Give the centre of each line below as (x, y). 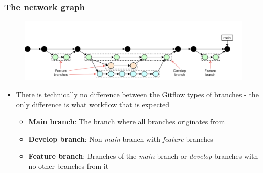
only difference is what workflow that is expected (93, 104)
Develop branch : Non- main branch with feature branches (121, 138)
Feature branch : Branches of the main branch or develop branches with (143, 156)
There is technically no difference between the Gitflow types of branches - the (137, 94)
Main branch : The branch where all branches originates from (127, 122)
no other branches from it (69, 166)
